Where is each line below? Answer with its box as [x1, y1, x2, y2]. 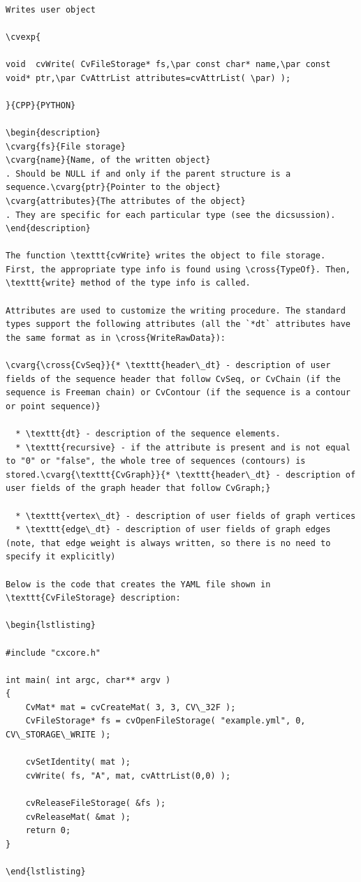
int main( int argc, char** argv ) [6, 675, 171, 685]
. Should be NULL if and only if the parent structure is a [6, 168, 291, 179]
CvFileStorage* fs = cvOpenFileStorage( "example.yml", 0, [25, 716, 306, 726]
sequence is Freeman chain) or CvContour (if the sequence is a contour [6, 388, 351, 398]
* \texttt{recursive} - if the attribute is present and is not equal [15, 442, 351, 453]
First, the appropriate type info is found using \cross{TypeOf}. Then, [6, 264, 351, 274]
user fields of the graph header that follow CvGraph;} [6, 483, 271, 494]
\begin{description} [6, 127, 101, 138]
